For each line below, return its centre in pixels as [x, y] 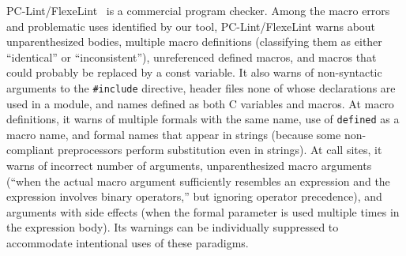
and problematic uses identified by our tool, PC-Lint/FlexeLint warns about [191, 26]
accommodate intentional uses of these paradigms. [128, 243]
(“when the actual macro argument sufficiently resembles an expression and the [198, 181]
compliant [30, 150]
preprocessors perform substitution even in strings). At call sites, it [220, 150]
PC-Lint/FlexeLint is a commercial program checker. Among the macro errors [198, 10]
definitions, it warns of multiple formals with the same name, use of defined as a [203, 119]
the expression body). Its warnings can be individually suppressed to [173, 227]
